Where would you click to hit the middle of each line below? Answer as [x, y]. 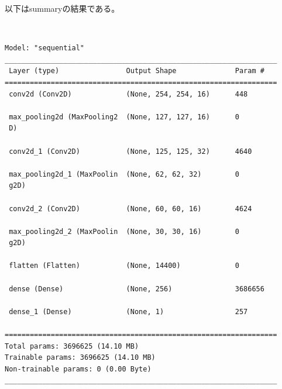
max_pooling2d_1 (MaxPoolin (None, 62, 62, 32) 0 [124, 174]
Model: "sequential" [45, 48]
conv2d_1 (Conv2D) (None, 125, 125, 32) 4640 [130, 151]
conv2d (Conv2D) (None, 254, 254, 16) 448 [128, 94]
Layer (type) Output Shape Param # [137, 71]
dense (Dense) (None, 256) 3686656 [137, 289]
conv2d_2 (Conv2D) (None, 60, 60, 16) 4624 [130, 209]
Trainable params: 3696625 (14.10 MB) [80, 358]
